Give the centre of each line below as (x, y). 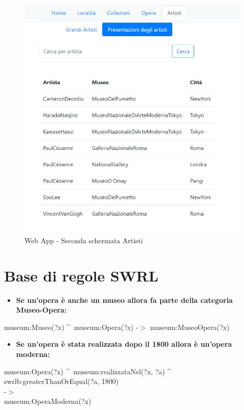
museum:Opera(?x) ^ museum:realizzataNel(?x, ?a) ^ (88, 371)
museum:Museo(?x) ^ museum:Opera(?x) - (71, 327)
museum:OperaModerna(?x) (48, 401)
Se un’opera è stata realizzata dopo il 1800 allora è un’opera (124, 344)
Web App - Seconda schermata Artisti (84, 240)
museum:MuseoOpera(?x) (190, 327)
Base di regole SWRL (81, 275)
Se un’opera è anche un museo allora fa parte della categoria (124, 300)
